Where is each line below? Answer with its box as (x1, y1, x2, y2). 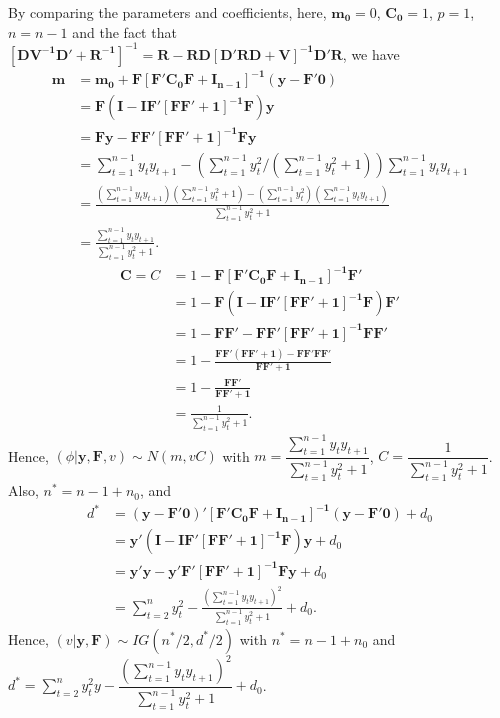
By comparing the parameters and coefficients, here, (8, 2, 327, 22)
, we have (342, 43, 400, 64)
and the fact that (72, 21, 177, 42)
